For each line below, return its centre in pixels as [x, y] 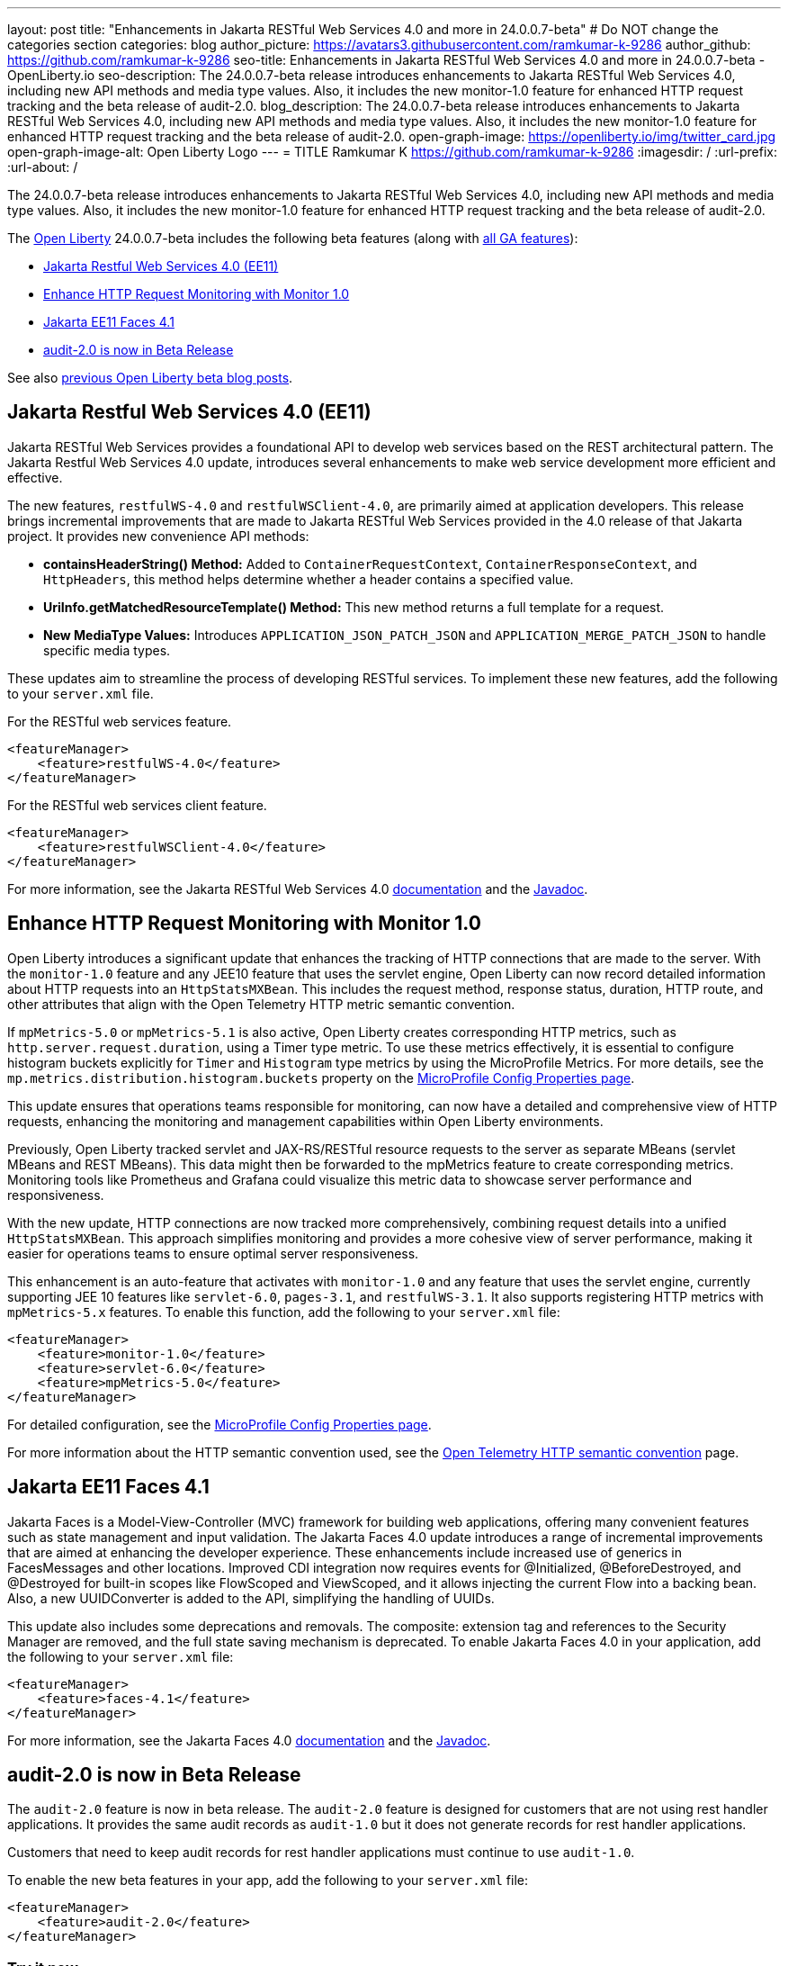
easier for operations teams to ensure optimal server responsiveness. [213, 1253]
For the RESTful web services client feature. [137, 805]
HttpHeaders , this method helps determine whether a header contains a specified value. [309, 579]
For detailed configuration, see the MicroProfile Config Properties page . [219, 1424]
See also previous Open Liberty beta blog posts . [150, 378]
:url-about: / [43, 167]
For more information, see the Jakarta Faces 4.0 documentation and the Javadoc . [249, 1740]
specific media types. [107, 650]
